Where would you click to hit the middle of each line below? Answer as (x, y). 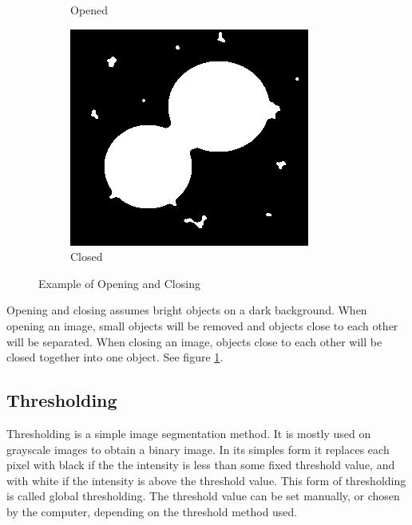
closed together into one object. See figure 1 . (115, 357)
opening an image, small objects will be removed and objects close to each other (202, 325)
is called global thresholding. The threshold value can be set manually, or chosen (203, 496)
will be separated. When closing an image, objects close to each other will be (194, 341)
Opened (89, 10)
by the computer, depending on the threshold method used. (152, 511)
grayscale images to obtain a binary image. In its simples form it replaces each (198, 449)
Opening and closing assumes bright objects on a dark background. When (187, 310)
